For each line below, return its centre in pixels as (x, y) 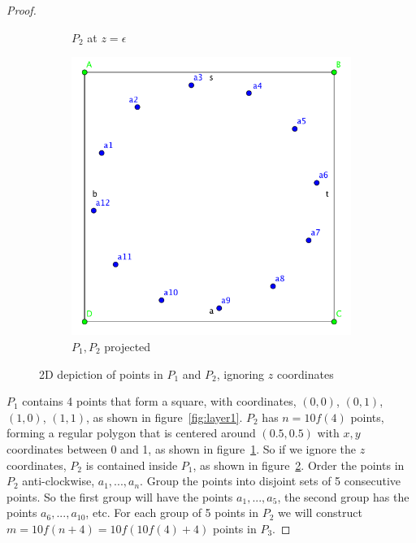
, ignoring (240, 374)
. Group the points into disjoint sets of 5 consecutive (271, 481)
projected (128, 346)
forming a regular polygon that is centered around (131, 433)
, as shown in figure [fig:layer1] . (164, 417)
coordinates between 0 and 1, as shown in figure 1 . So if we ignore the (182, 448)
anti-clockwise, (58, 481)
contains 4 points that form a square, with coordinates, (159, 401)
